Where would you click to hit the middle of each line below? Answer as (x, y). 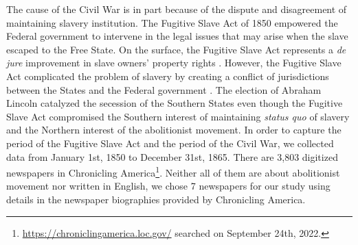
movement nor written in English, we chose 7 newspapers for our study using (168, 186)
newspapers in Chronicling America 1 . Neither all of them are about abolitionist (173, 171)
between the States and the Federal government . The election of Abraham (164, 89)
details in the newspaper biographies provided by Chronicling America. (156, 199)
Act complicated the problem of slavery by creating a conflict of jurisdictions (168, 76)
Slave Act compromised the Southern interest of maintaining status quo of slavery (178, 116)
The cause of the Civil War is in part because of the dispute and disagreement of (177, 9)
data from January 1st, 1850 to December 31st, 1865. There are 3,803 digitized (172, 156)
